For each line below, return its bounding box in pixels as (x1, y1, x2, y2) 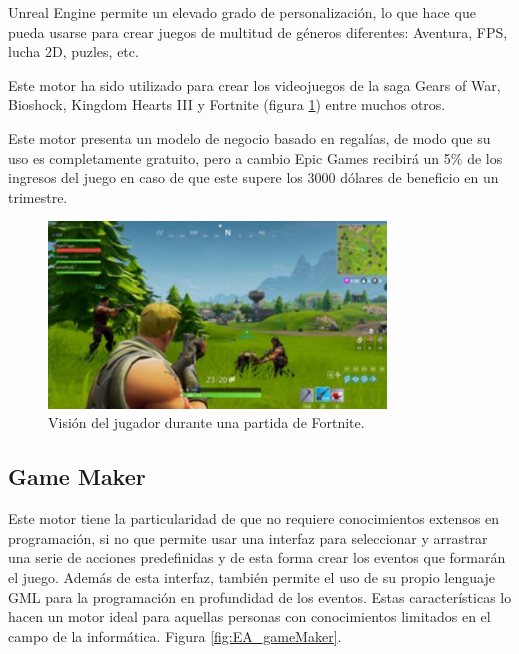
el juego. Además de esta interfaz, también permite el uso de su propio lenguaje (8, 566, 495, 587)
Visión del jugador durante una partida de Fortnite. (48, 412, 365, 433)
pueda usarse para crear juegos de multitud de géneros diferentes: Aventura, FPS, (8, 21, 508, 42)
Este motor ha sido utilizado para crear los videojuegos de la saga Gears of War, (8, 74, 501, 95)
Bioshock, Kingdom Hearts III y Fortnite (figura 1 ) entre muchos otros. (8, 94, 446, 115)
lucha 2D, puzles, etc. (8, 41, 139, 62)
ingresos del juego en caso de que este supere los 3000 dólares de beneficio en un (8, 167, 499, 188)
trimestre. (8, 186, 68, 207)
